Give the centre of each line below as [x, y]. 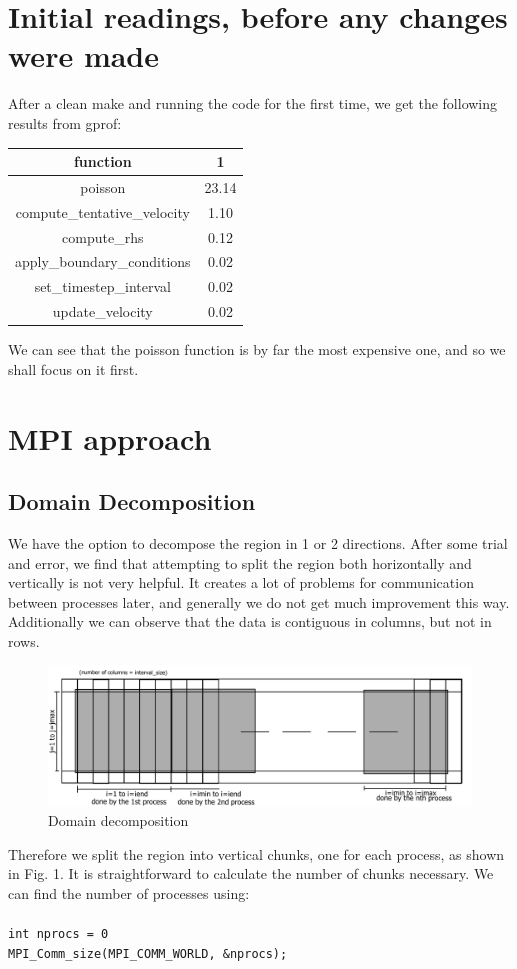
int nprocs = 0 [58, 934]
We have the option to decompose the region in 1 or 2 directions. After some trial [258, 542]
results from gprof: [65, 122]
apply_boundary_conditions [103, 261]
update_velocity [102, 311]
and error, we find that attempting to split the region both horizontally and [240, 562]
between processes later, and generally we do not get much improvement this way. [259, 601]
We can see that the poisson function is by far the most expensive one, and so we [257, 349]
